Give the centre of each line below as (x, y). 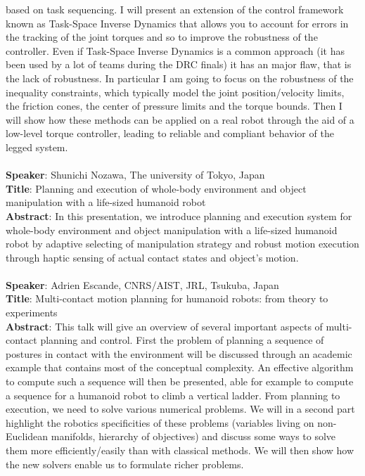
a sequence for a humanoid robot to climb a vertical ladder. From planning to (173, 395)
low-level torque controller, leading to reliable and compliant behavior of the (170, 133)
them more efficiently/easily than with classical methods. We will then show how (180, 450)
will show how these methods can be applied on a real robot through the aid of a (180, 119)
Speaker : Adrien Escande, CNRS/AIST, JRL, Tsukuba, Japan (142, 284)
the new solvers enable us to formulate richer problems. (125, 464)
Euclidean (27, 436)
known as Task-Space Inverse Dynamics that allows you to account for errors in (177, 23)
